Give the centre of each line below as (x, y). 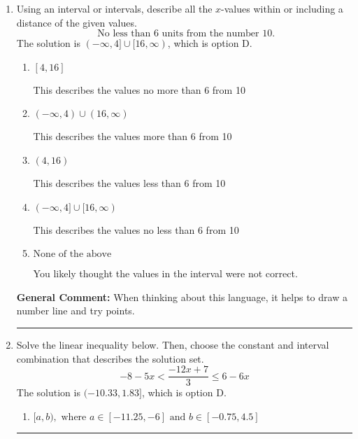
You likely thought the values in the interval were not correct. (165, 273)
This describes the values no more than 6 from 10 (139, 89)
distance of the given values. (77, 22)
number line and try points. (76, 311)
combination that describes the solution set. (110, 358)
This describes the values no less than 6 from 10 (136, 229)
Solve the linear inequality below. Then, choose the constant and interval (173, 344)
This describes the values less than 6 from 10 (129, 182)
